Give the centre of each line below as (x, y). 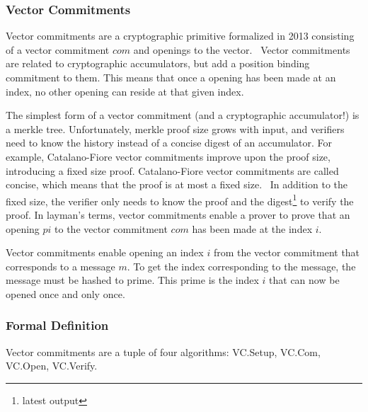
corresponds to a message (61, 266)
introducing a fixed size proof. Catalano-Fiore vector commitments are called (172, 170)
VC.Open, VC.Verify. (52, 366)
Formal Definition (57, 325)
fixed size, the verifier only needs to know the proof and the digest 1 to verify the (180, 200)
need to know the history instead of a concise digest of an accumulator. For (169, 143)
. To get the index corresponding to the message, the (241, 266)
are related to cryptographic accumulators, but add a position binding (158, 63)
